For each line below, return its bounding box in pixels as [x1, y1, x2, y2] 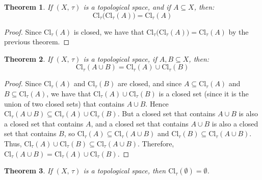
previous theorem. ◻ [4, 36, 70, 47]
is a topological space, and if [83, 2, 171, 12]
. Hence [145, 98, 169, 109]
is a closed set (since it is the [159, 88, 249, 98]
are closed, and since [117, 78, 182, 89]
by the [228, 26, 249, 37]
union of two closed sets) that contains [4, 98, 124, 109]
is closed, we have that [73, 26, 144, 37]
